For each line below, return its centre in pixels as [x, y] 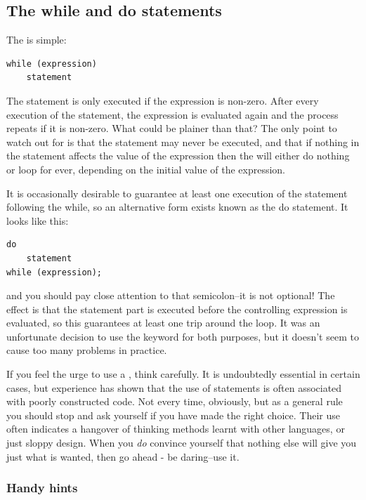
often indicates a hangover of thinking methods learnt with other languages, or [176, 429]
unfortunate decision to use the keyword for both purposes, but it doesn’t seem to [183, 336]
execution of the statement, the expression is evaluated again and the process [172, 114]
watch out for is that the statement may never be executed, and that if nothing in [183, 142]
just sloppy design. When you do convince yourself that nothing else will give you [182, 443]
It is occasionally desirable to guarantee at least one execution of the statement [177, 193]
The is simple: [37, 40]
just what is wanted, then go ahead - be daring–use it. [123, 456]
